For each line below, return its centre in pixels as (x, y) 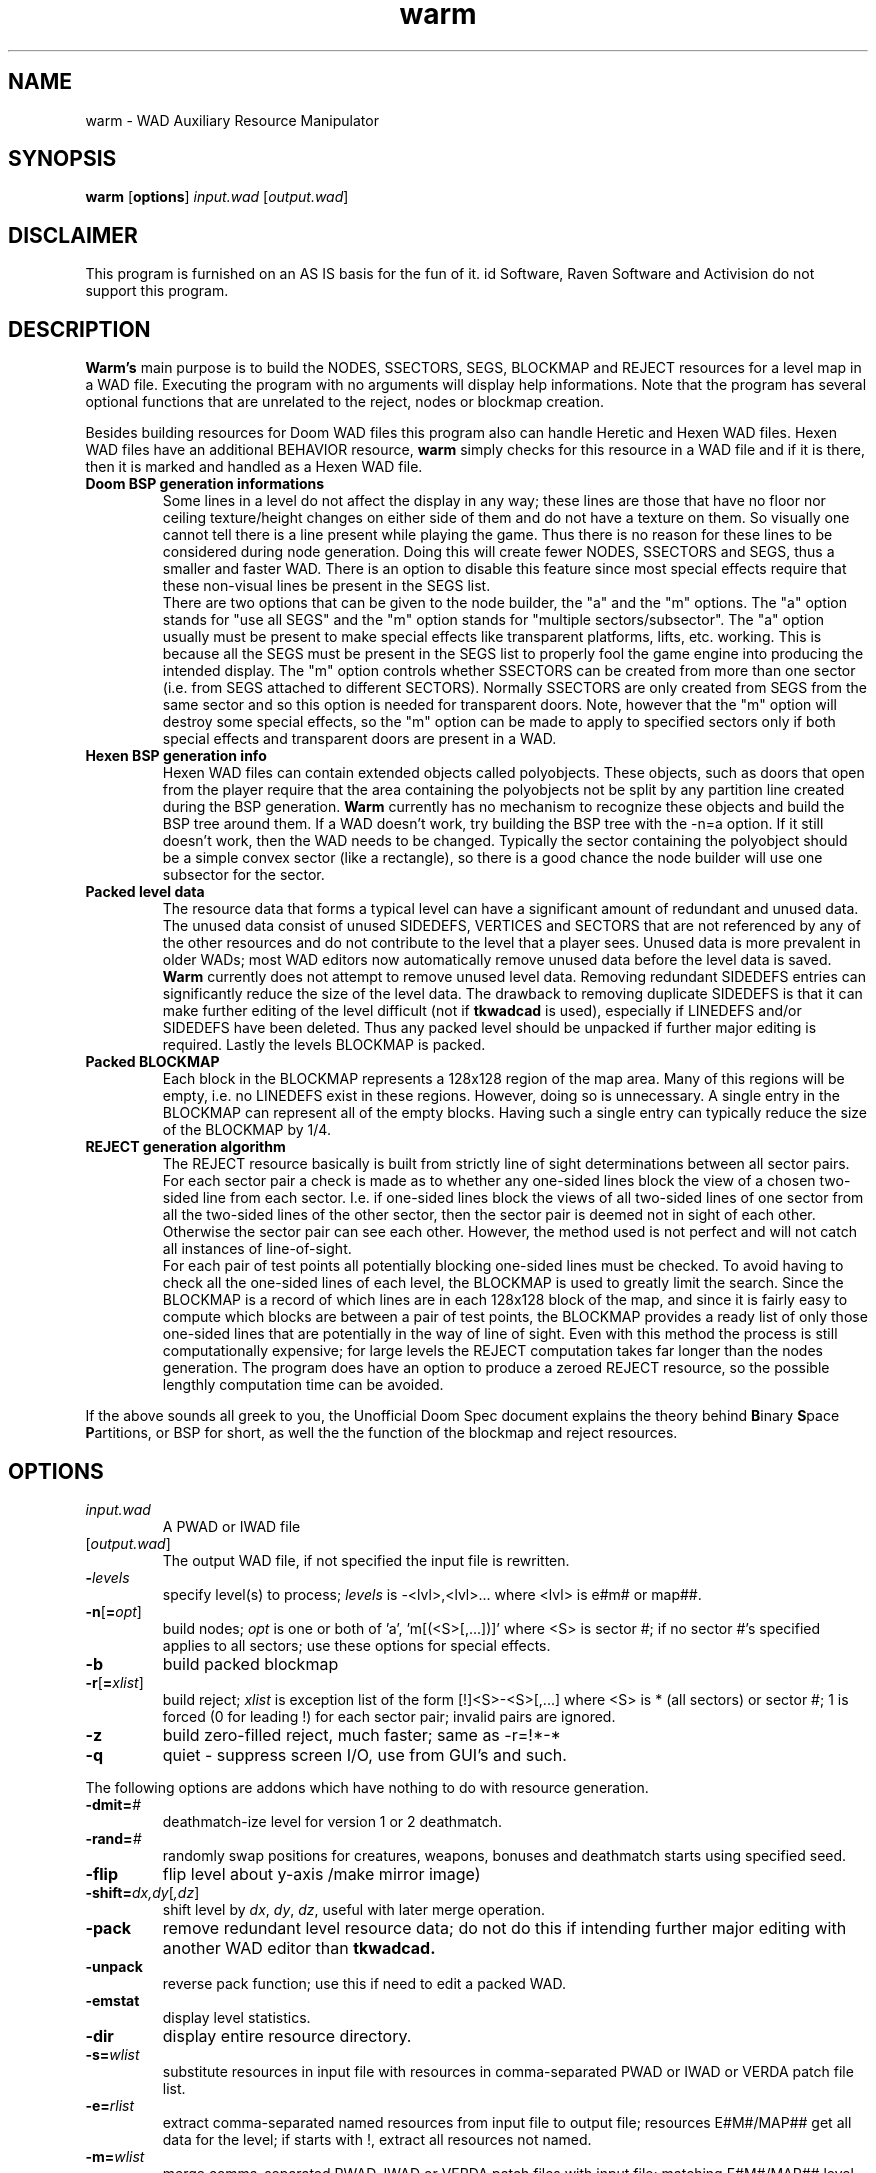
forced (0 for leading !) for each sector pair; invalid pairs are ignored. (389, 1716)
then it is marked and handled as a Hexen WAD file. (254, 467)
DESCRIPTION (79, 329)
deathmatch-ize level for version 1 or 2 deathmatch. (332, 1821)
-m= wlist (115, 2156)
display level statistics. (236, 2017)
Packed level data (145, 892)
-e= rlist (110, 2105)
